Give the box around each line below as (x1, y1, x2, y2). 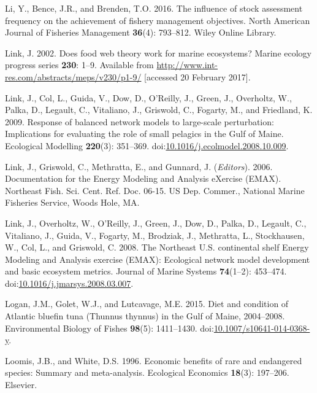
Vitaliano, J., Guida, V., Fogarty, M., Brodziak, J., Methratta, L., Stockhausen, (5, 228, 305, 241)
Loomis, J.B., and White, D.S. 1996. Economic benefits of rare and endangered (5, 354, 302, 367)
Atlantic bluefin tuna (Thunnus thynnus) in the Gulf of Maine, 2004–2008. (5, 309, 285, 322)
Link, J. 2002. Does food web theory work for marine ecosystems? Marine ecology (5, 46, 311, 59)
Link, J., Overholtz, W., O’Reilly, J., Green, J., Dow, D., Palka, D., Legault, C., (5, 216, 307, 229)
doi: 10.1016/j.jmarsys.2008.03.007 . (5, 276, 134, 289)
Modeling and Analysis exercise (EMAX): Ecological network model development (5, 252, 310, 265)
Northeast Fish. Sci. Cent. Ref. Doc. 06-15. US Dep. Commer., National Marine (5, 184, 305, 196)
